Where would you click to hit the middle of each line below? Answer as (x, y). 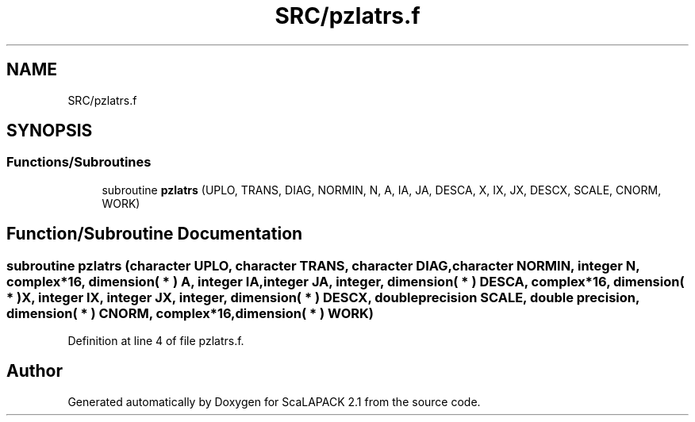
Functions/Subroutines (79, 162)
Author (35, 371)
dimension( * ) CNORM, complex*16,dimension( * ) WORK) (190, 313)
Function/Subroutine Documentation (155, 234)
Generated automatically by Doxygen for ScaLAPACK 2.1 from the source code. (274, 401)
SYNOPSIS (50, 131)
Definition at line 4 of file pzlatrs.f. (156, 341)
